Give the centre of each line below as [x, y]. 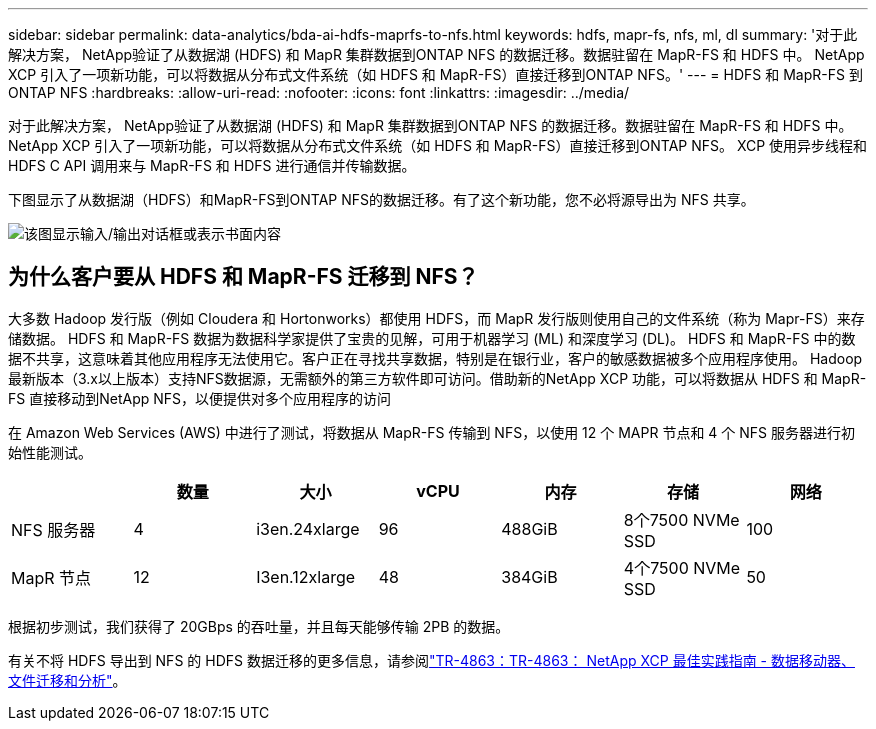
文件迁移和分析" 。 [67, 680]
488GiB [529, 528]
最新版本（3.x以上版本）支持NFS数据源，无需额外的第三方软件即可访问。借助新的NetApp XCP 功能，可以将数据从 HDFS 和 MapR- [437, 378]
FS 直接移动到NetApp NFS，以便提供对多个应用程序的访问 [200, 398]
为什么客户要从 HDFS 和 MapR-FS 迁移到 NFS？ [243, 277]
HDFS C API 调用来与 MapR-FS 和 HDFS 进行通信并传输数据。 [212, 165]
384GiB [529, 576]
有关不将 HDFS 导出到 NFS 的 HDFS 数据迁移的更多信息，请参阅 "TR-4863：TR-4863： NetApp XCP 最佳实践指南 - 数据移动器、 [431, 660]
